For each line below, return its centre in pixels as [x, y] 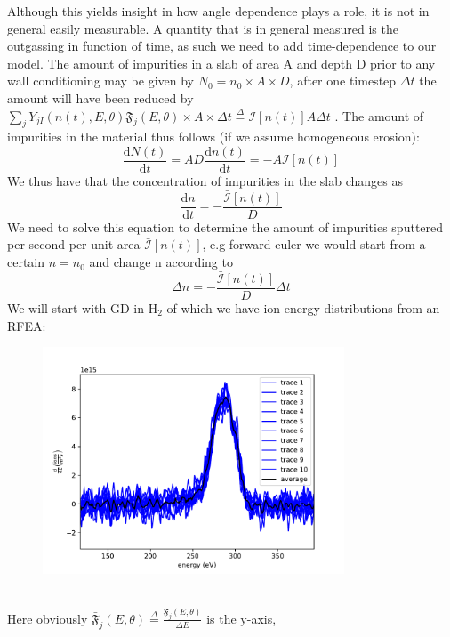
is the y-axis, [241, 618]
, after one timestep [343, 81]
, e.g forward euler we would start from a [314, 244]
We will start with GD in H [83, 307]
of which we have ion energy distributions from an [303, 307]
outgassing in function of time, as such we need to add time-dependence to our [222, 46]
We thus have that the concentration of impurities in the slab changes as [205, 181]
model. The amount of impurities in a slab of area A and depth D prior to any [221, 63]
